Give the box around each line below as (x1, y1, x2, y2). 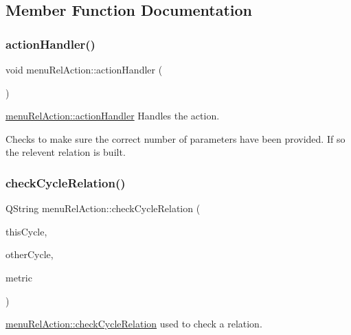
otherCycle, (5, 247, 54, 262)
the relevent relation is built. (5, 145, 126, 159)
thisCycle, (5, 224, 47, 238)
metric (5, 270, 32, 284)
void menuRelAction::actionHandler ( (5, 62, 163, 76)
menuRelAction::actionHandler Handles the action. (5, 108, 220, 123)
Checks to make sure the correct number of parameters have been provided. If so (5, 131, 346, 146)
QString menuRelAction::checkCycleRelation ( (5, 201, 201, 216)
